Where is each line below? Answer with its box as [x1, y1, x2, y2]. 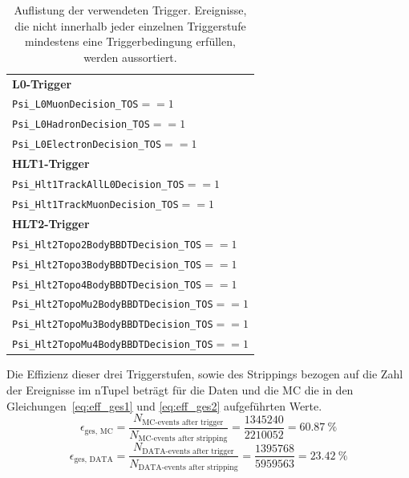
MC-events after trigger [142, 418, 224, 427]
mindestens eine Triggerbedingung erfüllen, [25, 33, 236, 50]
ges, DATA [74, 456, 113, 464]
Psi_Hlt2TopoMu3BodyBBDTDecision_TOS [12, 319, 213, 331]
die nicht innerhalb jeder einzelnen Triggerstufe [14, 17, 246, 34]
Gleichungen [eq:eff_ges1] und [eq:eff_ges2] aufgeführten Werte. [6, 397, 322, 414]
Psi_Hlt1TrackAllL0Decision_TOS [12, 179, 184, 191]
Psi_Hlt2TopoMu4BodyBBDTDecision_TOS [12, 339, 213, 351]
